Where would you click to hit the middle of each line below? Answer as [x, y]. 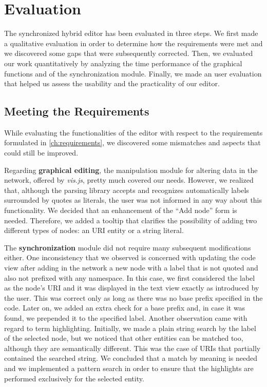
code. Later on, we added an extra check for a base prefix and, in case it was [125, 308]
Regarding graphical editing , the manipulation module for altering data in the [131, 170]
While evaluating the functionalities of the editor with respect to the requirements [133, 132]
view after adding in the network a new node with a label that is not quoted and [131, 268]
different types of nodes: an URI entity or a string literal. [94, 230]
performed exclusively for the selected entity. [74, 378]
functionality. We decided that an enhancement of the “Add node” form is [121, 210]
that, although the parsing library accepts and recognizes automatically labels [127, 190]
